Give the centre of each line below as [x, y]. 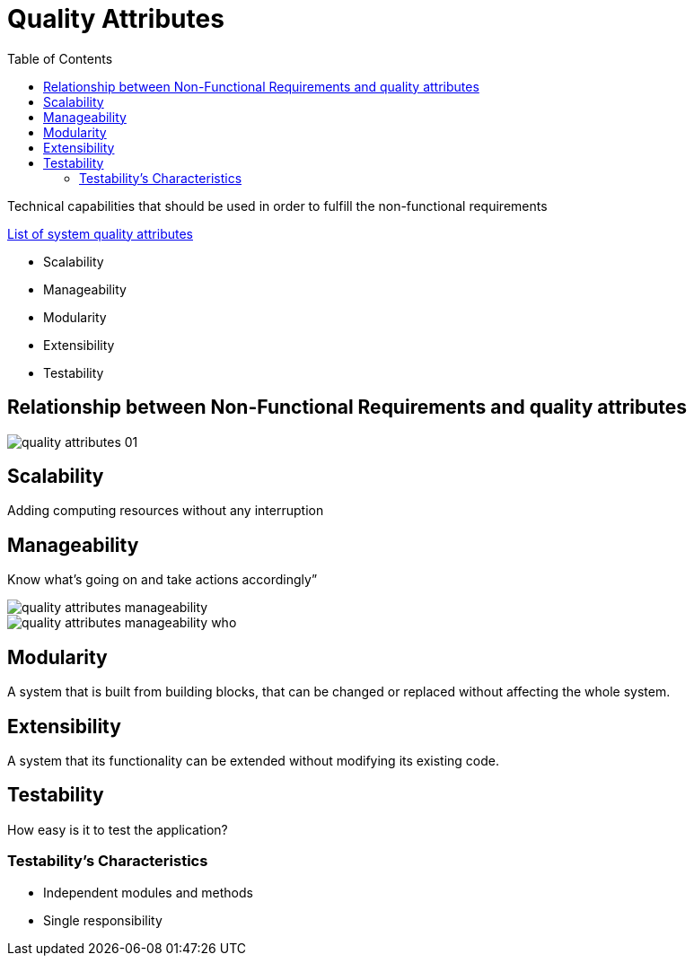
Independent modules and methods [148, 892]
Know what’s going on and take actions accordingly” [163, 580]
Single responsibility [103, 920]
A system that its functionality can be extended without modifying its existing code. [253, 760]
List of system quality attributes [100, 233]
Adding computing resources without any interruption [166, 511]
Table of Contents [60, 58]
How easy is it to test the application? [118, 829]
